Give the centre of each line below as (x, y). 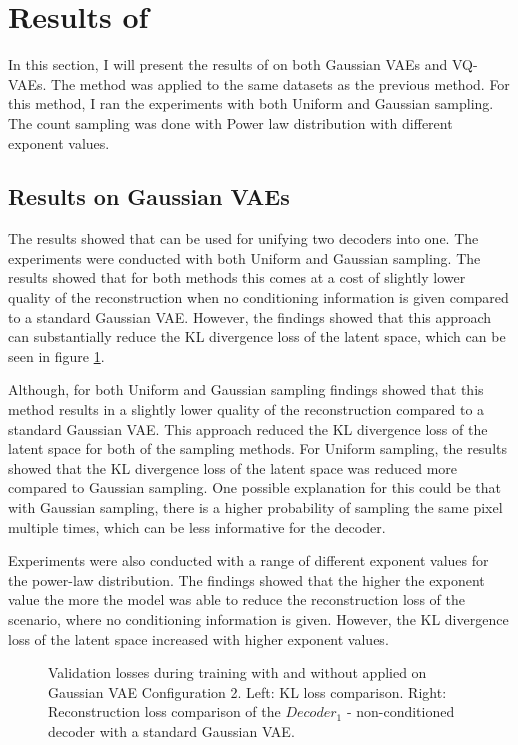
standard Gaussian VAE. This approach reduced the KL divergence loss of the (248, 428)
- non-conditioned (400, 711)
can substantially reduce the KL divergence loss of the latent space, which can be (257, 336)
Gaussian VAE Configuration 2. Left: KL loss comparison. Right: (247, 691)
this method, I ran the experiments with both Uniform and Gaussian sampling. (251, 103)
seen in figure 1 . (56, 355)
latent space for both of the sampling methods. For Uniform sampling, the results (257, 448)
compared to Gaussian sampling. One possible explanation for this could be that (255, 487)
